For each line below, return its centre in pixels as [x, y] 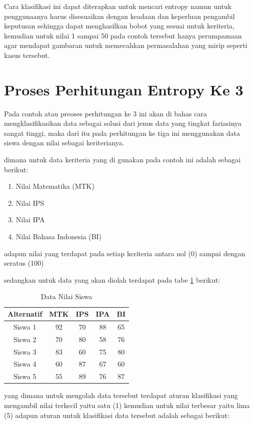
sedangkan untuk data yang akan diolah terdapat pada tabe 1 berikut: [112, 279]
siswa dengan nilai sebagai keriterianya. [64, 143]
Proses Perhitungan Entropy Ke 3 [124, 89]
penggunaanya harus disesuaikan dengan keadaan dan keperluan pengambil [119, 16]
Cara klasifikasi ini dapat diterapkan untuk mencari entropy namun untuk [118, 6]
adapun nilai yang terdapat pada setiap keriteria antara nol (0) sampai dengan [125, 253]
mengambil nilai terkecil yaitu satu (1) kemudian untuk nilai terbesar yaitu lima [127, 405]
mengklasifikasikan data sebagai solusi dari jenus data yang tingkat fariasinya [123, 123]
